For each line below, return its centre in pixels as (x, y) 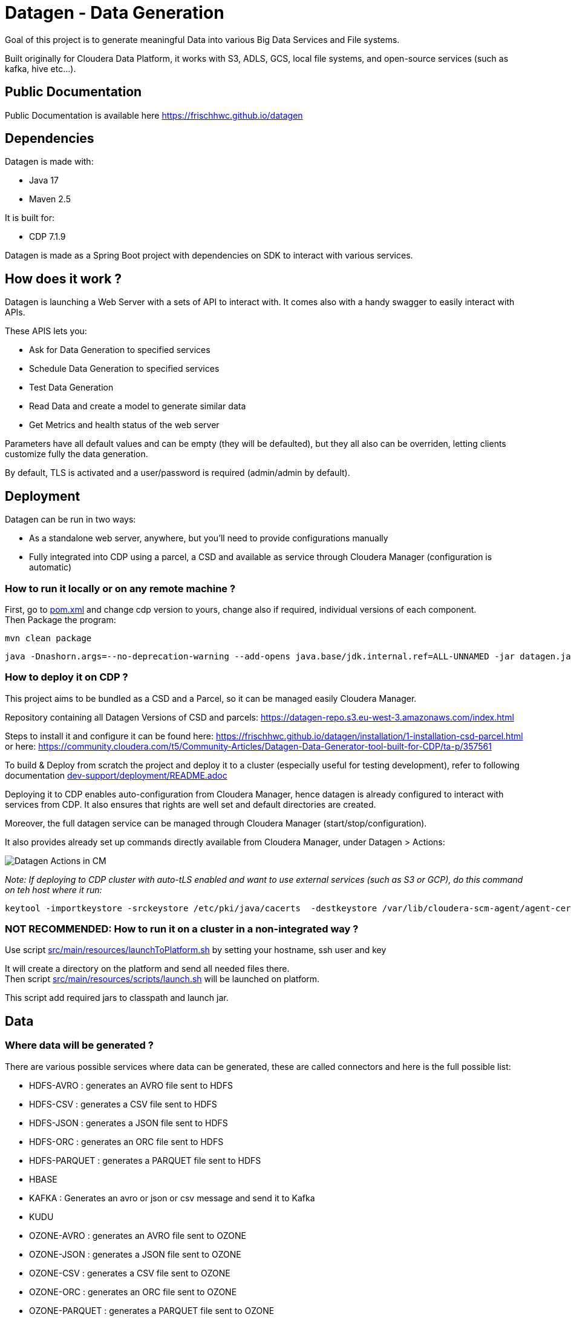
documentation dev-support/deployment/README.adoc (116, 775)
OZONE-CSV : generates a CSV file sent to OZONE (130, 1273)
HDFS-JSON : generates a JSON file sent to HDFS (129, 1123)
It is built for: (30, 218)
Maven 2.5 (50, 199)
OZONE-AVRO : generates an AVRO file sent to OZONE (138, 1235)
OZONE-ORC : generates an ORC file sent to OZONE (133, 1292)
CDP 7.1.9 (47, 237)
